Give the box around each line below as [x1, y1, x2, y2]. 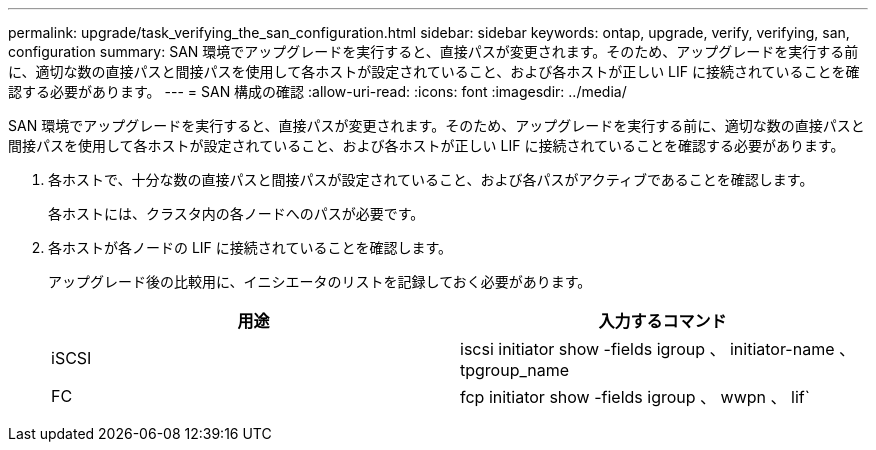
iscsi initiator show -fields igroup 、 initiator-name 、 [460, 339, 855, 359]
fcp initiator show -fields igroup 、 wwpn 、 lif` [460, 387, 810, 407]
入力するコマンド [598, 311, 727, 331]
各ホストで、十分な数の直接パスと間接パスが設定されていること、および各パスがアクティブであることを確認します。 [48, 171, 814, 188]
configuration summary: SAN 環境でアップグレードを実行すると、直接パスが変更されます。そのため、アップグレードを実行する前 [8, 43, 859, 60]
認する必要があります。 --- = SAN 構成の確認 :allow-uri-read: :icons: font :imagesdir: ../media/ [8, 83, 627, 100]
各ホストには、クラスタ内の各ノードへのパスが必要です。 [48, 205, 425, 222]
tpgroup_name [460, 360, 570, 380]
